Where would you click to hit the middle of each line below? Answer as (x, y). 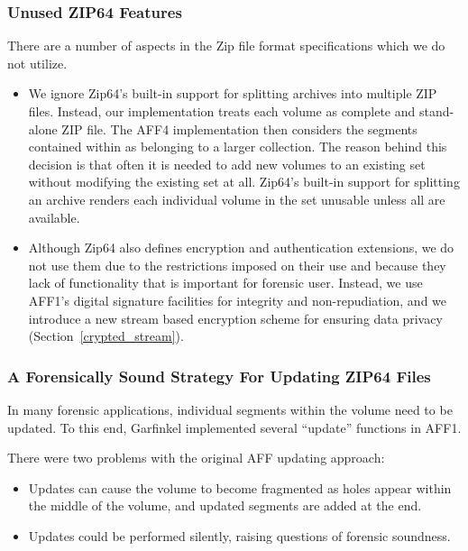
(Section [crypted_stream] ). (106, 336)
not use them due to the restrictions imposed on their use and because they (237, 265)
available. (54, 217)
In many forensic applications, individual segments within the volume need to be (230, 409)
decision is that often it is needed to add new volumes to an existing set (227, 164)
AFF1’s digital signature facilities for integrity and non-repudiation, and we (238, 300)
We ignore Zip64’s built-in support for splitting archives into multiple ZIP (233, 93)
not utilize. (37, 63)
